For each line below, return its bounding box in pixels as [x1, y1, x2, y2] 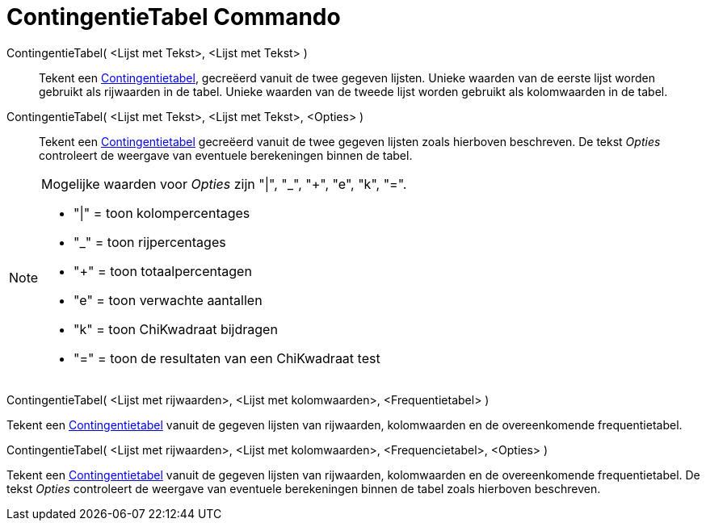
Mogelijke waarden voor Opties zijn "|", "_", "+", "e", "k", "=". [41, 175, 407, 192]
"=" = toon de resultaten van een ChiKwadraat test [74, 349, 380, 366]
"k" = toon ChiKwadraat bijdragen [74, 320, 278, 337]
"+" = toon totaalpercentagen [74, 262, 252, 279]
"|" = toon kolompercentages [74, 204, 250, 221]
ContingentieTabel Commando [6, 3, 341, 31]
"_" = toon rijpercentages [74, 233, 226, 250]
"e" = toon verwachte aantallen [74, 291, 263, 308]
